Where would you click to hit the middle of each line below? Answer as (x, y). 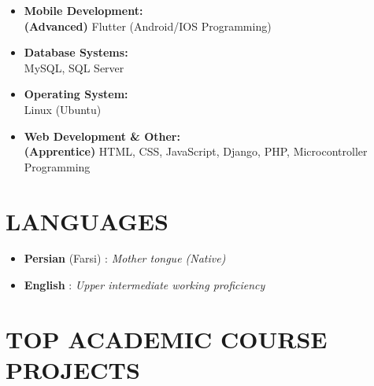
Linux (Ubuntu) (63, 109)
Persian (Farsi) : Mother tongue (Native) (125, 258)
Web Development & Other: (102, 136)
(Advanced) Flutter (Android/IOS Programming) (148, 26)
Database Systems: (76, 52)
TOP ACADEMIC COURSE (167, 338)
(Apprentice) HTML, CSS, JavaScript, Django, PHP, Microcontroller (196, 151)
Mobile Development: (83, 10)
